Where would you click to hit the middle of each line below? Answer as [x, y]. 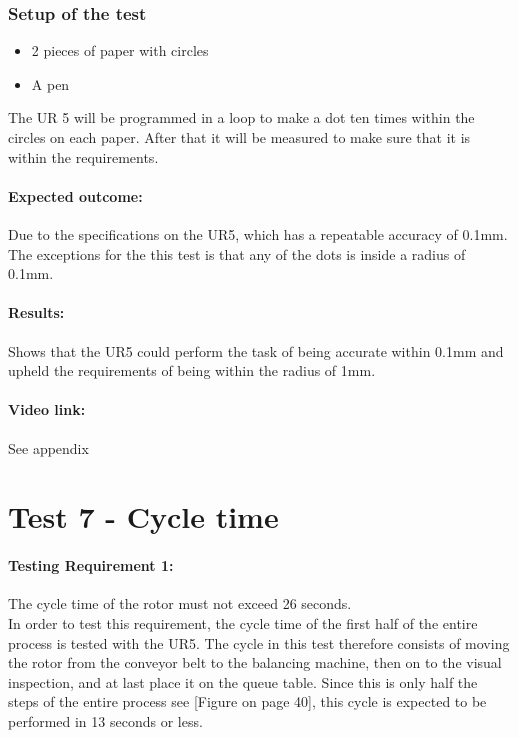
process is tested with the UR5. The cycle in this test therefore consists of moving [259, 642]
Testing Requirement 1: [91, 565]
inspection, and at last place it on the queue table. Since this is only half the [243, 681]
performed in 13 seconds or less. [105, 720]
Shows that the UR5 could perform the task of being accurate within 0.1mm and [256, 350]
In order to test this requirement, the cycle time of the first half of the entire [243, 622]
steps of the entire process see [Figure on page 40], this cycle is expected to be [247, 701]
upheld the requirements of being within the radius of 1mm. [192, 370]
